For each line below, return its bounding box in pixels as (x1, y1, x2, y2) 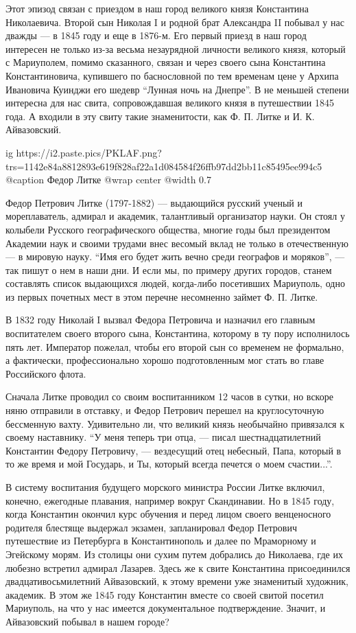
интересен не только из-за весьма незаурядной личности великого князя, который (5, 41, 346, 56)
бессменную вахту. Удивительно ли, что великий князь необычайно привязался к (5, 416, 345, 430)
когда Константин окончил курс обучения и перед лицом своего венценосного (5, 507, 331, 521)
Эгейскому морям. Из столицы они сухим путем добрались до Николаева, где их (5, 546, 343, 561)
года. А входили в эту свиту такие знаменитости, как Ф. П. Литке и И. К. (5, 108, 315, 123)
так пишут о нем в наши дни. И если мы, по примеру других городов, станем (5, 262, 332, 277)
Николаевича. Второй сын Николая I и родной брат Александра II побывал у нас (5, 14, 344, 29)
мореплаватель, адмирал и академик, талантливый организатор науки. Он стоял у (5, 209, 345, 223)
